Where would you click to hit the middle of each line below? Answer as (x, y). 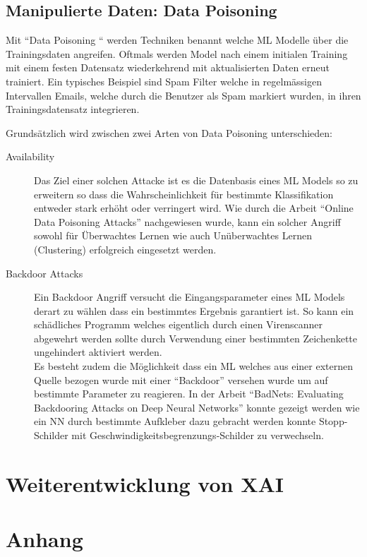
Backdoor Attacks (44, 273)
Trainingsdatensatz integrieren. (73, 109)
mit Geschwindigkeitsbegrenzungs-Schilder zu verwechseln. (198, 435)
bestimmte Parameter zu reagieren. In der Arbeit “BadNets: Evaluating (189, 394)
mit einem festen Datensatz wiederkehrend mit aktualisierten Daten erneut (168, 67)
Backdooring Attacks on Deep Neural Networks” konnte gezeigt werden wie (197, 407)
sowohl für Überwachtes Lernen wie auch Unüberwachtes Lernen (173, 235)
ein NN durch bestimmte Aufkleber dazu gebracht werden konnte (175, 421)
